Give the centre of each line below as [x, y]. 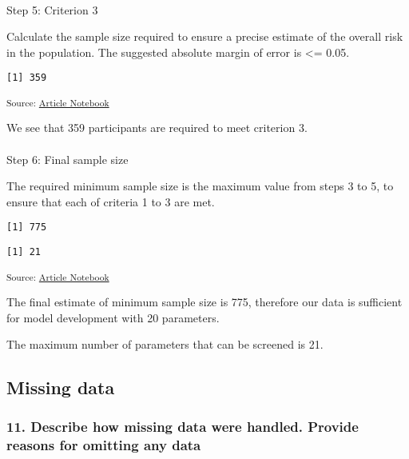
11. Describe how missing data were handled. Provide [183, 427]
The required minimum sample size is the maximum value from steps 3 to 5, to [200, 186]
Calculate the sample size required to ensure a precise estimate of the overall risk [205, 36]
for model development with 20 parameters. [113, 317]
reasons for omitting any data [104, 445]
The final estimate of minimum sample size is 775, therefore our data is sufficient [204, 301]
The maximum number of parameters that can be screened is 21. [165, 344]
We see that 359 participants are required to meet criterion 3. [157, 128]
